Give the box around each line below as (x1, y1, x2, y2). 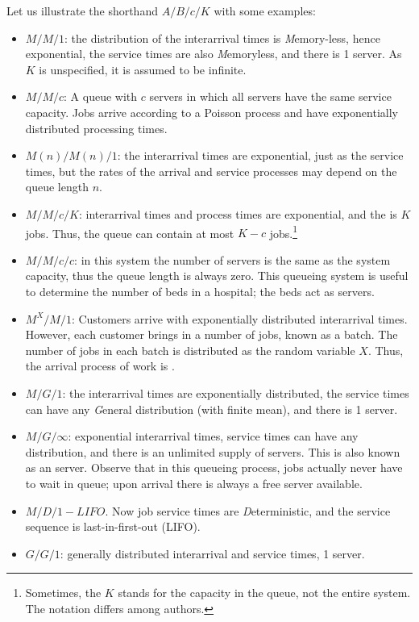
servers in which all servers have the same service (149, 88, 392, 105)
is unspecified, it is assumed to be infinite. (39, 61, 247, 77)
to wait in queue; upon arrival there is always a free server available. (25, 474, 363, 491)
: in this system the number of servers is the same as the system (74, 251, 391, 268)
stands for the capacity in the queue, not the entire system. (118, 584, 411, 601)
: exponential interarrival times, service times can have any (68, 428, 359, 445)
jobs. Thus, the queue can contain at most (25, 224, 234, 241)
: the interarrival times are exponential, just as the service (117, 147, 404, 164)
